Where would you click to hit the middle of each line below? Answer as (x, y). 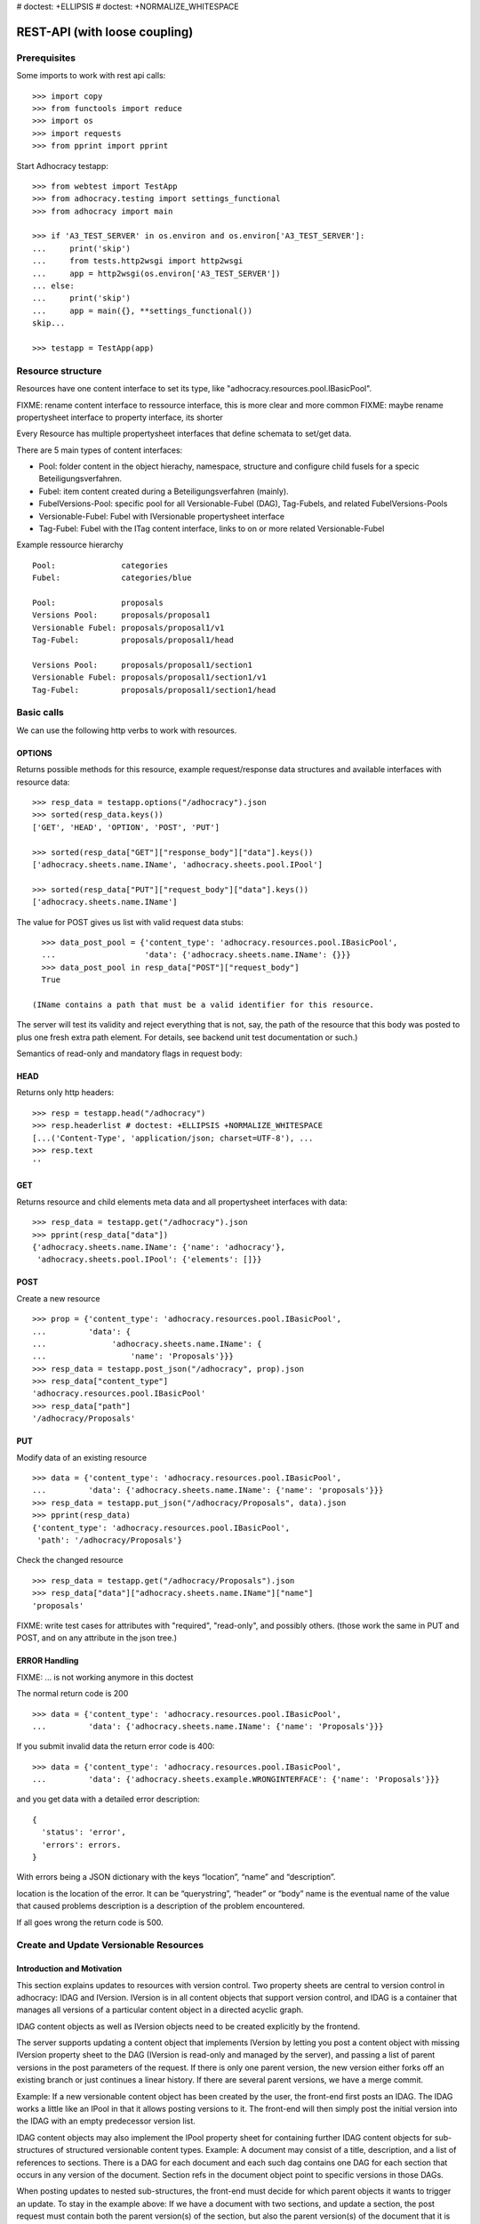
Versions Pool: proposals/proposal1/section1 (143, 665)
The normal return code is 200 (72, 1694)
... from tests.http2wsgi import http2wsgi (138, 261)
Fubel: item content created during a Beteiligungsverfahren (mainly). (164, 491)
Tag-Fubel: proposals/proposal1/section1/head (154, 690)
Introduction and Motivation (69, 1969)
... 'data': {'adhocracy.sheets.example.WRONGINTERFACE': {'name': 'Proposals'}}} (236, 1780)
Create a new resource (58, 1298)
